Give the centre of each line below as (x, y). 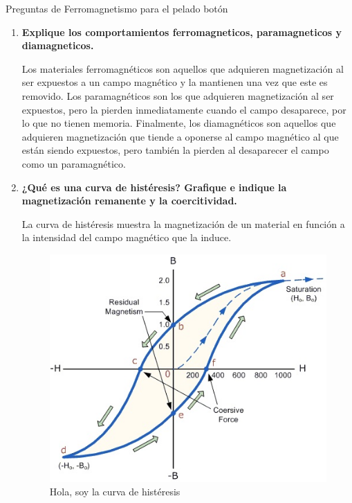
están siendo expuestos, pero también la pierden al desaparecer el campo (175, 150)
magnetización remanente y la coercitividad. (129, 201)
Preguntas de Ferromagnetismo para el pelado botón (117, 8)
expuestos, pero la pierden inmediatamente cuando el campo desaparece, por (184, 109)
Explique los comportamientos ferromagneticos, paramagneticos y (182, 32)
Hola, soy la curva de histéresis (115, 492)
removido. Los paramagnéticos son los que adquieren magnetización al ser (178, 95)
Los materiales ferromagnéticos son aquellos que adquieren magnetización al (183, 68)
